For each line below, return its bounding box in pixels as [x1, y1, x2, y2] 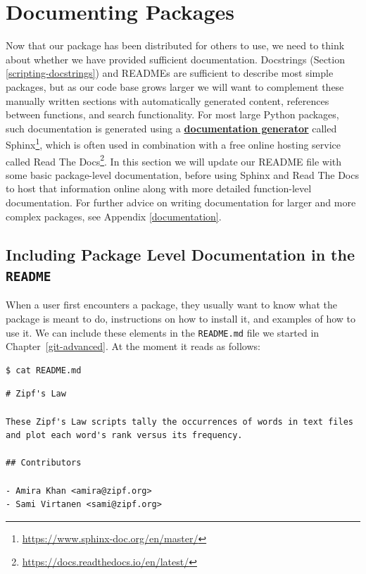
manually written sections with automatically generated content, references [6, 93, 329, 108]
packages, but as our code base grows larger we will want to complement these [6, 79, 344, 94]
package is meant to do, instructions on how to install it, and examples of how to [6, 311, 356, 325]
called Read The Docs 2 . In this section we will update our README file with [6, 151, 342, 168]
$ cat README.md [6, 365, 82, 375]
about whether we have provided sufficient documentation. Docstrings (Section [6, 51, 345, 66]
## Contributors [6, 458, 82, 468]
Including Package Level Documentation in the [6, 243, 355, 265]
